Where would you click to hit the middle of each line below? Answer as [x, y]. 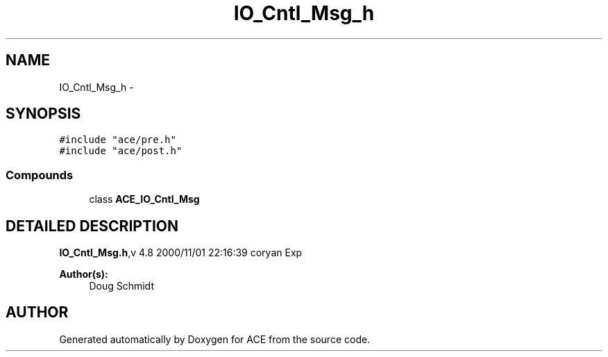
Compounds [40, 175]
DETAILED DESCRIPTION [92, 226]
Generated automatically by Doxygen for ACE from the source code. [215, 339]
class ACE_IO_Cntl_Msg [144, 199]
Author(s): [84, 274]
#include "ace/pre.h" [118, 140]
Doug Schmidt [121, 286]
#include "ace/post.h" [121, 151]
